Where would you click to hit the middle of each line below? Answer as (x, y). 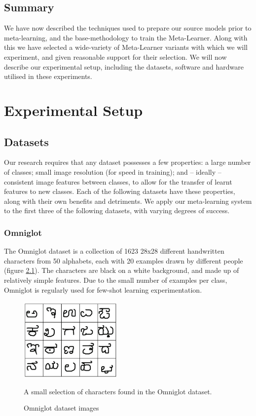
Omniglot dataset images (61, 408)
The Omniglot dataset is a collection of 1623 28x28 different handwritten (114, 251)
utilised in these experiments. (48, 76)
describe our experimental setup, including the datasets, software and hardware (124, 66)
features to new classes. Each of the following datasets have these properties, (120, 191)
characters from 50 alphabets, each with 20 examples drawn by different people (124, 260)
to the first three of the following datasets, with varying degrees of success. (117, 210)
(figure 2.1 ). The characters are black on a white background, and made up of (122, 270)
